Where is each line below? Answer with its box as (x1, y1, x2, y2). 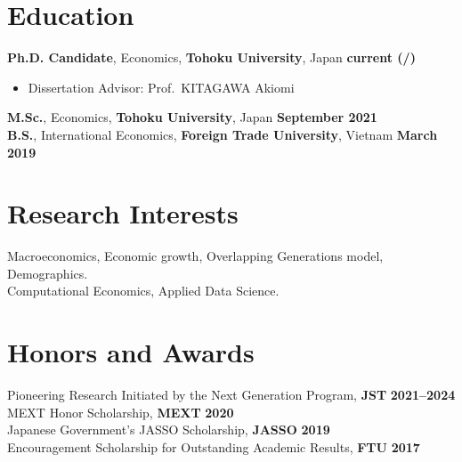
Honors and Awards (7, 334, 255, 370)
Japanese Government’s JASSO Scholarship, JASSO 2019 (7, 420, 330, 439)
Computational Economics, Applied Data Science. (7, 281, 280, 300)
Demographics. (7, 263, 88, 282)
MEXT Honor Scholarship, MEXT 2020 (7, 402, 234, 421)
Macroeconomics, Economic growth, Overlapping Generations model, (7, 247, 384, 265)
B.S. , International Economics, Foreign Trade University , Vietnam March (7, 125, 438, 143)
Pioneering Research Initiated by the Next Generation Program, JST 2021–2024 (7, 385, 456, 404)
